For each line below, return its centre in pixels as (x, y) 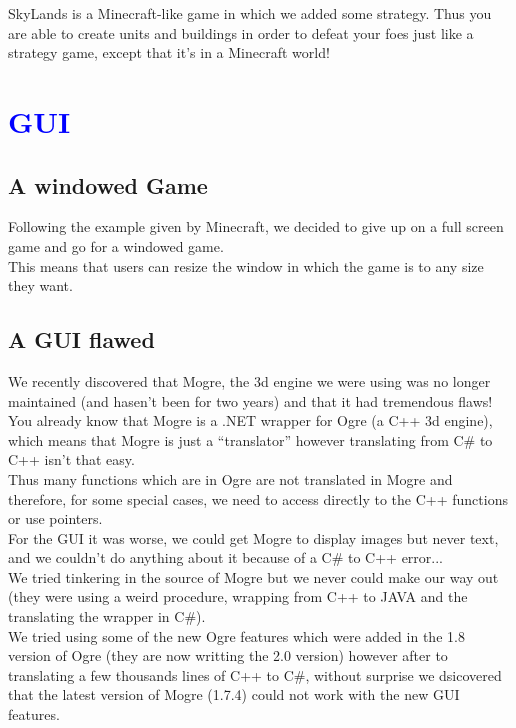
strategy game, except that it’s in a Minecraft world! (169, 52)
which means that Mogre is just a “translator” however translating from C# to (250, 439)
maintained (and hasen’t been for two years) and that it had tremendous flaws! (250, 400)
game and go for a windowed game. (116, 245)
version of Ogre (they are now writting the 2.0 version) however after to (228, 655)
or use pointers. (55, 518)
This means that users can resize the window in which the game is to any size (246, 265)
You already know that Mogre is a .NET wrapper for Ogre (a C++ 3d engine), (250, 420)
